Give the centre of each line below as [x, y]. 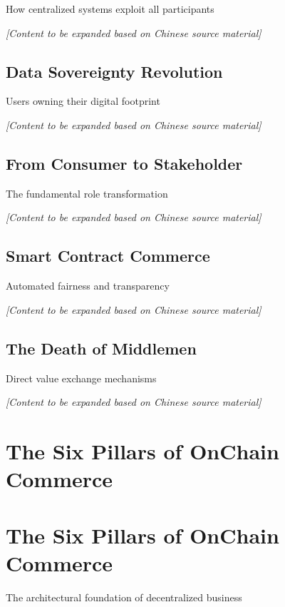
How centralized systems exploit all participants [110, 9]
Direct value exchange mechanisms [81, 378]
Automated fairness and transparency [88, 286]
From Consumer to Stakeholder [124, 163]
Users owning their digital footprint [83, 101]
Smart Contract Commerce [108, 256]
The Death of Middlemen [101, 348]
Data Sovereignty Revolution [114, 71]
